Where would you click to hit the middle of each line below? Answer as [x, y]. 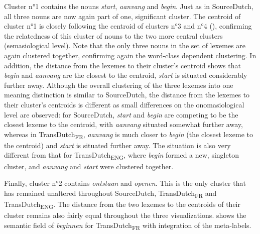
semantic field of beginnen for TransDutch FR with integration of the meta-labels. [128, 225]
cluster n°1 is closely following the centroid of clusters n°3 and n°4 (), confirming [128, 26]
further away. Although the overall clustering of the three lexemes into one [119, 85]
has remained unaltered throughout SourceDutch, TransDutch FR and [110, 193]
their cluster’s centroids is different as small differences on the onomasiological [124, 104]
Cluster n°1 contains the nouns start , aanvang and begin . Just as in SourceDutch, [129, 6]
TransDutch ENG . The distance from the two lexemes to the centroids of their [122, 204]
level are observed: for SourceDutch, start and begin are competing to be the [121, 114]
